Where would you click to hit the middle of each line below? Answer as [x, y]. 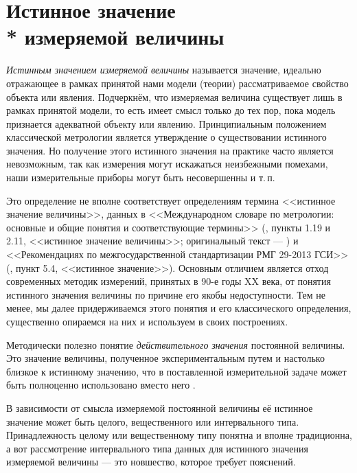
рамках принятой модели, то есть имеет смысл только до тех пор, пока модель [171, 110]
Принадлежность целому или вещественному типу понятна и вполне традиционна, [179, 435]
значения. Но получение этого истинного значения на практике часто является [170, 150]
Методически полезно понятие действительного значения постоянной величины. [176, 344]
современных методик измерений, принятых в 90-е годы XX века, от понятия [169, 281]
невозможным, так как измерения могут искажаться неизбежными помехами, [167, 164]
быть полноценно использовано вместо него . [101, 385]
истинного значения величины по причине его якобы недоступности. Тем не [166, 294]
